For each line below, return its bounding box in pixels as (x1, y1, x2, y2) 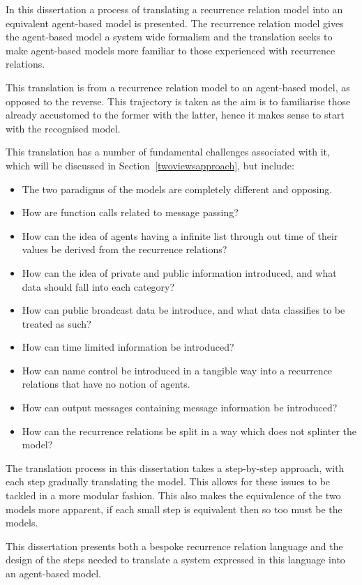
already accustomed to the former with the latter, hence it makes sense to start (6, 107, 345, 122)
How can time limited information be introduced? (22, 340, 234, 354)
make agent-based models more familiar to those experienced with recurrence (6, 43, 335, 57)
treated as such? (22, 316, 91, 331)
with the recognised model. (6, 121, 121, 135)
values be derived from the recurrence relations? (22, 242, 227, 257)
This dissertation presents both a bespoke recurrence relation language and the (6, 538, 343, 553)
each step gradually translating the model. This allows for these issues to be (6, 474, 331, 489)
